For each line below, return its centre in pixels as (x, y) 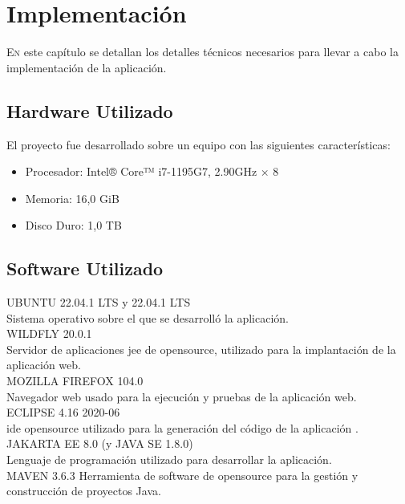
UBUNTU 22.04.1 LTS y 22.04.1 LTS (99, 302)
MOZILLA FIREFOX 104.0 (75, 381)
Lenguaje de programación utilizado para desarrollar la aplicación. (169, 459)
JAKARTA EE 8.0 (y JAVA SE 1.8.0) (100, 443)
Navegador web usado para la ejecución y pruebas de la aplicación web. (182, 396)
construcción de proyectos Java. (84, 491)
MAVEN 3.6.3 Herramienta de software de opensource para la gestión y (182, 475)
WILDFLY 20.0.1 (49, 333)
